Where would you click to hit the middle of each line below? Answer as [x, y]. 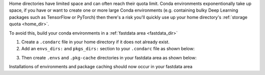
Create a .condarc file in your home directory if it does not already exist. [95, 42]
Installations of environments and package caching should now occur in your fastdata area [101, 67]
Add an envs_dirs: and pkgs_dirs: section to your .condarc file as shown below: [108, 49]
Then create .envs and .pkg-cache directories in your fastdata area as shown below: [109, 57]
